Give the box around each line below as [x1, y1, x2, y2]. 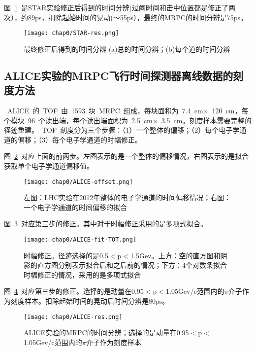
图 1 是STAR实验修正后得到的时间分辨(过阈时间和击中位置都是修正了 [4, 2, 228, 12]
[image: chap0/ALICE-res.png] [24, 313, 123, 320]
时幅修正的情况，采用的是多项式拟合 [24, 269, 141, 280]
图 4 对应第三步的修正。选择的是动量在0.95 [4, 286, 144, 296]
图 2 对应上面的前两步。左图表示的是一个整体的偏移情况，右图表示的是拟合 [4, 151, 249, 161]
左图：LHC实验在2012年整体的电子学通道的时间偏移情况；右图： [24, 192, 231, 203]
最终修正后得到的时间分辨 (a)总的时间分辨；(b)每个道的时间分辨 [24, 43, 230, 54]
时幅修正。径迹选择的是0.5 [24, 250, 108, 260]
